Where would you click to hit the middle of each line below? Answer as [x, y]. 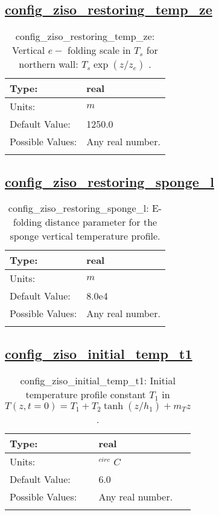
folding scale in [99, 50]
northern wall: [49, 64]
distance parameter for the [101, 222]
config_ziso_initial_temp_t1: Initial [98, 380]
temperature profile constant [86, 394]
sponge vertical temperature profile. [85, 236]
